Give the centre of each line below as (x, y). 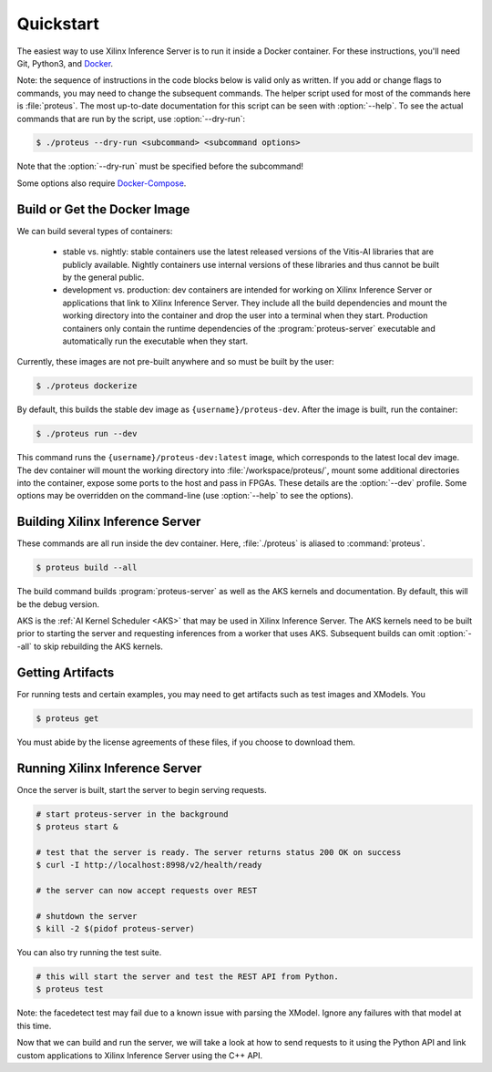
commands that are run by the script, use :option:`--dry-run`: (131, 119)
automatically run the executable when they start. (155, 341)
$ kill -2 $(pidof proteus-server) (115, 929)
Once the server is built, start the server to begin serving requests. (142, 789)
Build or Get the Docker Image (103, 209)
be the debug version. (58, 604)
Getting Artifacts (66, 672)
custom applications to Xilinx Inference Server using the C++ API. (140, 1055)
